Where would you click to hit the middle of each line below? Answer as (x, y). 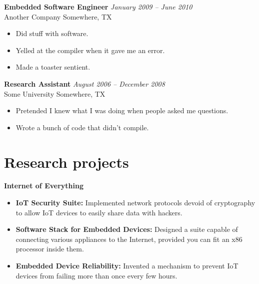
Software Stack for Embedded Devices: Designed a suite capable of (127, 229)
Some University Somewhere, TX (55, 93)
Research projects (66, 162)
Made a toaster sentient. (53, 67)
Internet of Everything (44, 186)
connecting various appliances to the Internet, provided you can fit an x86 (129, 239)
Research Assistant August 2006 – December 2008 (84, 83)
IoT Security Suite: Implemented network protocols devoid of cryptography (135, 203)
